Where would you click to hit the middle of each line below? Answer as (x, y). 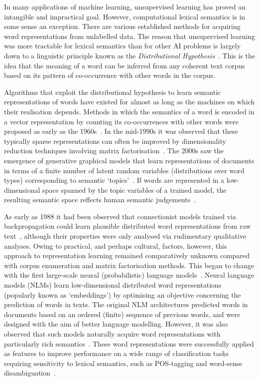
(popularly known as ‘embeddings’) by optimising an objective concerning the (123, 294)
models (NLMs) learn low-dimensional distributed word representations (113, 285)
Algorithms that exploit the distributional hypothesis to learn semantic (113, 92)
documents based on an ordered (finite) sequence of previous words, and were (122, 314)
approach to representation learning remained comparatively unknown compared (127, 255)
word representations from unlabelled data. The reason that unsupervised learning (129, 36)
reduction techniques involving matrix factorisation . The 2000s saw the (114, 151)
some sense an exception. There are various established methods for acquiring (122, 26)
